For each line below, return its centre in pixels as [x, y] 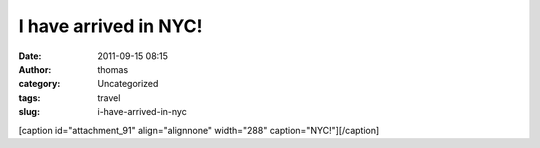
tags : [29, 97]
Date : [30, 56]
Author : [35, 69]
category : [39, 84]
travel [109, 97]
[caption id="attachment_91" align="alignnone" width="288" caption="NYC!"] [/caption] [199, 130]
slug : [29, 112]
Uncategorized [128, 84]
